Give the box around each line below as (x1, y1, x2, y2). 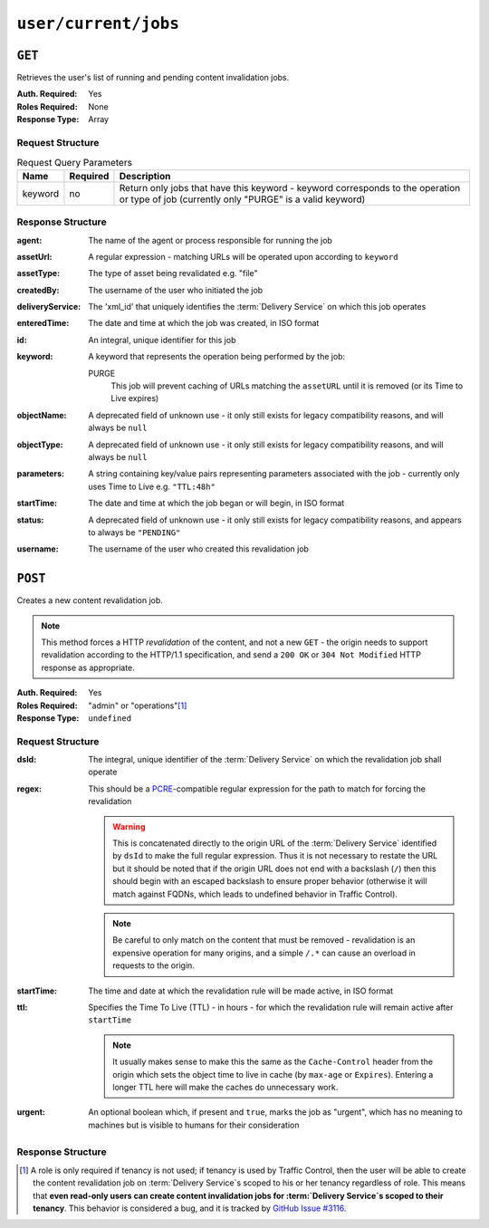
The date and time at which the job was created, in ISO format (88, 318, 320, 329)
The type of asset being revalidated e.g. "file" (88, 268, 258, 279)
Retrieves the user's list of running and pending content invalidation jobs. (16, 72, 290, 83)
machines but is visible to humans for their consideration (88, 1119, 300, 1130)
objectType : (16, 439, 63, 450)
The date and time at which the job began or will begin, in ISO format (88, 498, 345, 509)
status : (16, 514, 44, 525)
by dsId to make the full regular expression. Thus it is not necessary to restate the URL (112, 850, 438, 861)
